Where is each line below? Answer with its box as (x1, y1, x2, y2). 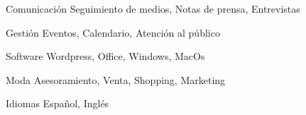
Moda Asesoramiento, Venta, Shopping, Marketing (6, 72, 226, 87)
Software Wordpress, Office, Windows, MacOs (6, 49, 205, 63)
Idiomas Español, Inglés (6, 96, 109, 111)
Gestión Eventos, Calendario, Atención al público (6, 25, 220, 40)
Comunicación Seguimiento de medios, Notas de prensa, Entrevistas (6, 1, 300, 16)
